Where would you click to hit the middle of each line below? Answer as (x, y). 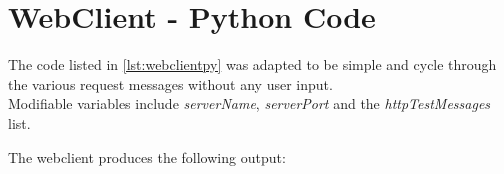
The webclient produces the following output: (147, 156)
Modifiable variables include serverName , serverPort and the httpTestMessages (249, 103)
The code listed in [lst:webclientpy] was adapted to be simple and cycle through (252, 64)
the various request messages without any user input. (170, 83)
